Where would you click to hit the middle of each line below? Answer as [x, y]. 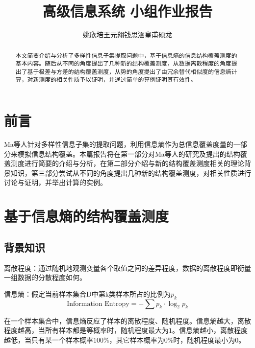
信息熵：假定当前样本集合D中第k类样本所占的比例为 [88, 293]
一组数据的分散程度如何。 [45, 277]
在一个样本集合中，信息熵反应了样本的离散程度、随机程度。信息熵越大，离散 [127, 320]
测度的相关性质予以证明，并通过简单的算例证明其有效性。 [118, 80]
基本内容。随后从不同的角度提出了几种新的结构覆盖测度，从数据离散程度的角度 [123, 63]
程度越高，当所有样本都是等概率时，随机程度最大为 [86, 330]
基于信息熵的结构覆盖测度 [87, 216]
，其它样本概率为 [137, 339]
